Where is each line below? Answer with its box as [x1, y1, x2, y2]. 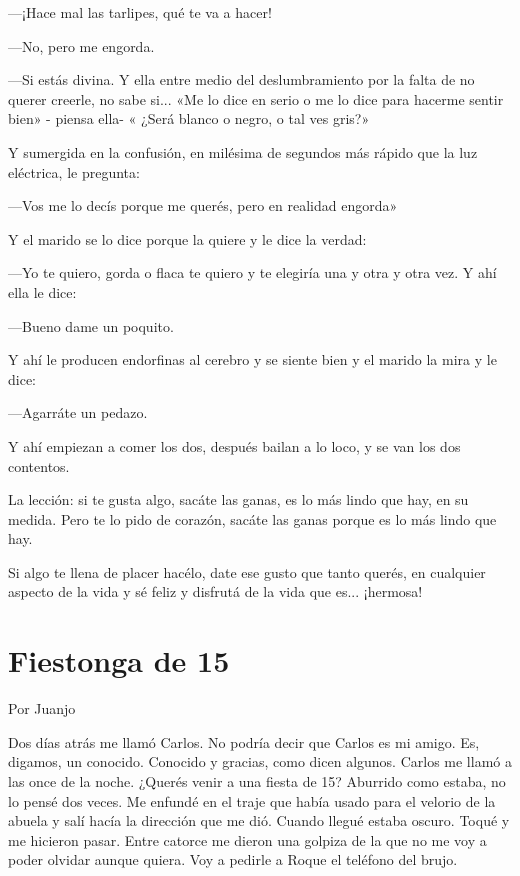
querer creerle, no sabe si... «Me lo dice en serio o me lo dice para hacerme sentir [8, 88, 504, 109]
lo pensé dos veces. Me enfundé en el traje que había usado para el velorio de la [8, 790, 496, 811]
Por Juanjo [8, 698, 76, 719]
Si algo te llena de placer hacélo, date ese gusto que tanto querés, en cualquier [8, 561, 486, 582]
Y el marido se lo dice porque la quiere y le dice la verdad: [8, 228, 367, 249]
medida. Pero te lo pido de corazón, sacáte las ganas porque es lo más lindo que [8, 508, 497, 529]
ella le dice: [8, 281, 77, 302]
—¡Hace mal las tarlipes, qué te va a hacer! [8, 2, 272, 22]
